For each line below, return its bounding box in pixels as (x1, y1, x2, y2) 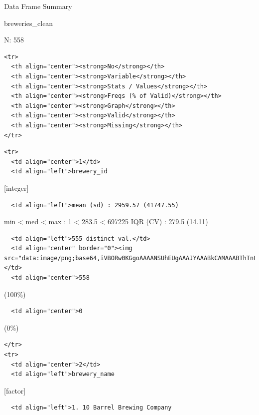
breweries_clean (4, 17, 53, 28)
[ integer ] (4, 182, 29, 193)
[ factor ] (4, 385, 26, 396)
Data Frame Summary (4, 1, 72, 11)
